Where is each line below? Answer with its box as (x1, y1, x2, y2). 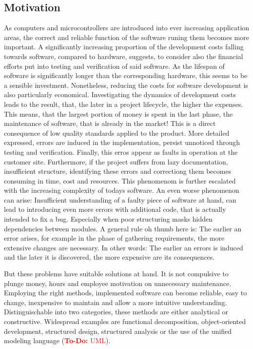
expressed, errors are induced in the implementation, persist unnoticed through (4, 137, 240, 147)
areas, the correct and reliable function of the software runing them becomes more (4, 32, 249, 42)
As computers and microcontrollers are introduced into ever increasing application (4, 22, 250, 33)
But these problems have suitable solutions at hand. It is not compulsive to (4, 268, 229, 279)
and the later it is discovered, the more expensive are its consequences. (4, 252, 215, 262)
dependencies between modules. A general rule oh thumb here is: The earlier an (4, 223, 242, 233)
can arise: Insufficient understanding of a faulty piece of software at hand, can (4, 194, 236, 205)
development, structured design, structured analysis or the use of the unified (4, 326, 232, 336)
